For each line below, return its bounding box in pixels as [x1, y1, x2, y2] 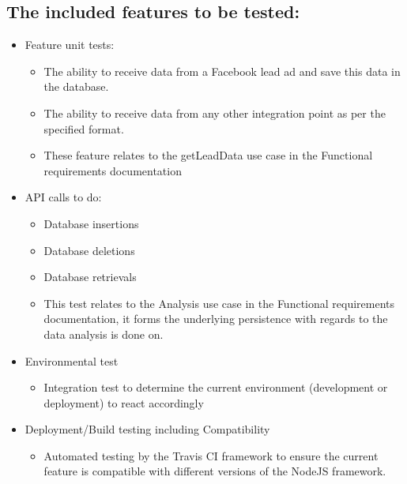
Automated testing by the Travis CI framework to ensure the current [43, 447, 379, 463]
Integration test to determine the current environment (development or [43, 379, 388, 396]
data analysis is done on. [43, 325, 164, 342]
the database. [43, 78, 109, 95]
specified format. [43, 120, 124, 137]
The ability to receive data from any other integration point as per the [43, 104, 386, 121]
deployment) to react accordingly [43, 394, 204, 411]
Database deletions [43, 242, 135, 258]
